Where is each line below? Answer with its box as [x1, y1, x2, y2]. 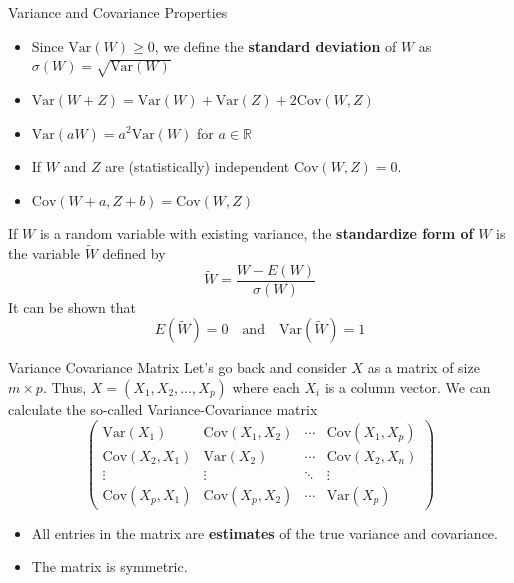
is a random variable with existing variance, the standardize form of [39, 223, 474, 244]
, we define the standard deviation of [154, 35, 397, 56]
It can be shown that [8, 296, 137, 317]
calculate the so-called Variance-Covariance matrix [8, 398, 318, 419]
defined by [102, 243, 166, 264]
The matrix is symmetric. [31, 556, 188, 577]
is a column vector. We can [324, 376, 491, 397]
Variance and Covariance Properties [8, 2, 228, 22]
